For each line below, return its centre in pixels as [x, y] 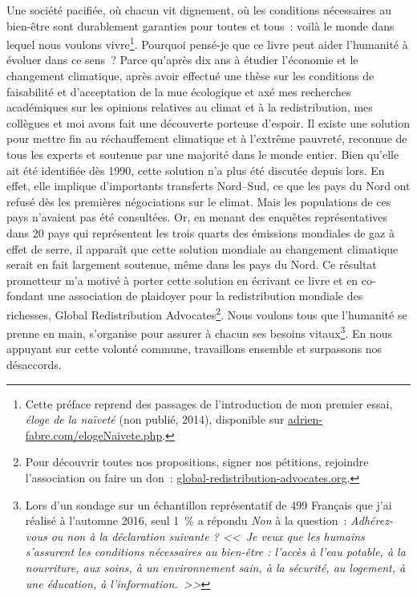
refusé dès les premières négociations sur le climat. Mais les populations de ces [199, 201]
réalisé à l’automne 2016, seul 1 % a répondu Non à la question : [186, 520]
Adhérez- [372, 520]
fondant [25, 296]
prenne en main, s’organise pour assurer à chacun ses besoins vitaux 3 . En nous [199, 332]
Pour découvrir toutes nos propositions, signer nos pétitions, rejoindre [197, 462]
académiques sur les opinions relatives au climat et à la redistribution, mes [190, 107]
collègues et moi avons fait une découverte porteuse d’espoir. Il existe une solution [208, 122]
